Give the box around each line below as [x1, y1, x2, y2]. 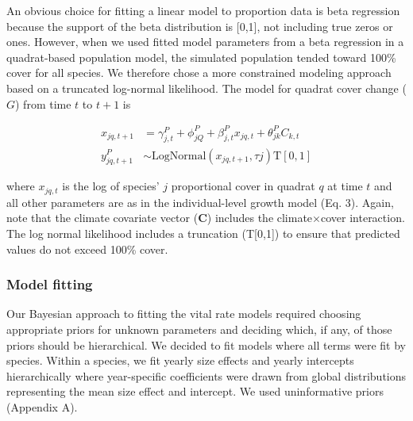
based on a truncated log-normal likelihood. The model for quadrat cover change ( [6, 79, 407, 96]
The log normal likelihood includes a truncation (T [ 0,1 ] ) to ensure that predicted [6, 224, 400, 241]
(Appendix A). [6, 398, 78, 415]
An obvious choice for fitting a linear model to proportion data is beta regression [6, 2, 400, 18]
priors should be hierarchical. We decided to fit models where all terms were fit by [6, 336, 407, 353]
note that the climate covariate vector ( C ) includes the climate [6, 209, 313, 226]
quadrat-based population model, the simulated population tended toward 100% [6, 48, 396, 65]
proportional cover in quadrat [171, 178, 315, 194]
